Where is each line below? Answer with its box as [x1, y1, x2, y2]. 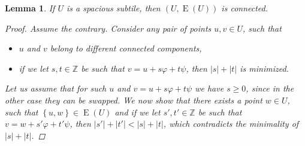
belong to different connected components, [50, 42, 202, 54]
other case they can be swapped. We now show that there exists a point [5, 93, 262, 106]
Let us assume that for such [5, 82, 107, 95]
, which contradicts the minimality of [163, 117, 299, 130]
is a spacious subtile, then [66, 2, 161, 14]
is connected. [221, 2, 268, 14]
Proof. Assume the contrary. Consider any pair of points [5, 22, 212, 34]
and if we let [114, 105, 161, 118]
